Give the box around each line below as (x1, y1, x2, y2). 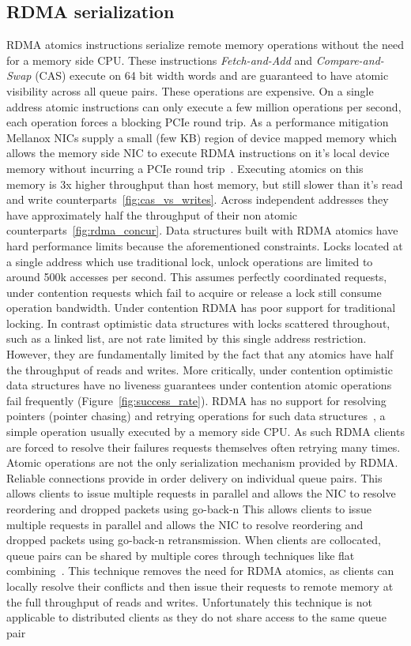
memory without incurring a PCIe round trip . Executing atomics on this (6, 160, 364, 176)
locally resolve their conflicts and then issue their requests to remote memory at (6, 577, 394, 594)
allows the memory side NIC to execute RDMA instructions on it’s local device (6, 145, 390, 161)
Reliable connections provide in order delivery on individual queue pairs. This (6, 469, 383, 486)
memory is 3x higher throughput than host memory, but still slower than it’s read (6, 175, 403, 192)
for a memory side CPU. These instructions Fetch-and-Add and (6, 51, 313, 68)
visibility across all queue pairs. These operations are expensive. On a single (6, 82, 374, 99)
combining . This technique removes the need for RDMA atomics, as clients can (6, 562, 394, 579)
